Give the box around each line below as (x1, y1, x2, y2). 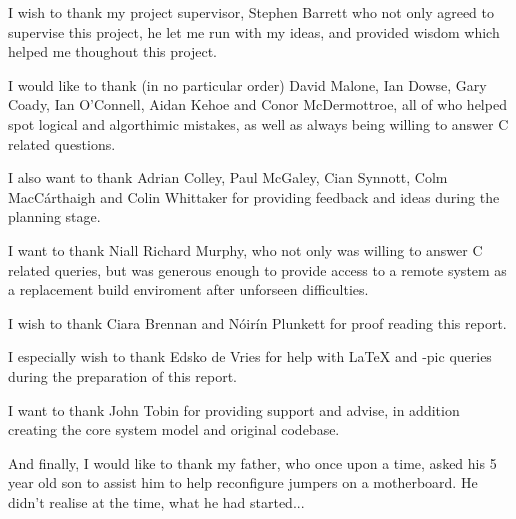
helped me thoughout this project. (8, 41, 217, 62)
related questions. (8, 133, 116, 154)
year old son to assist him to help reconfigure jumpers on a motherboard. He (8, 472, 478, 493)
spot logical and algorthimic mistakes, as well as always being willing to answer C (8, 113, 509, 134)
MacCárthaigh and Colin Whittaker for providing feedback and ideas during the (8, 186, 500, 207)
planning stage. (8, 206, 101, 227)
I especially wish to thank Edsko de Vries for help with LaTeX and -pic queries (8, 346, 492, 367)
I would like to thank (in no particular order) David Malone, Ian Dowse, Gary (8, 74, 487, 95)
